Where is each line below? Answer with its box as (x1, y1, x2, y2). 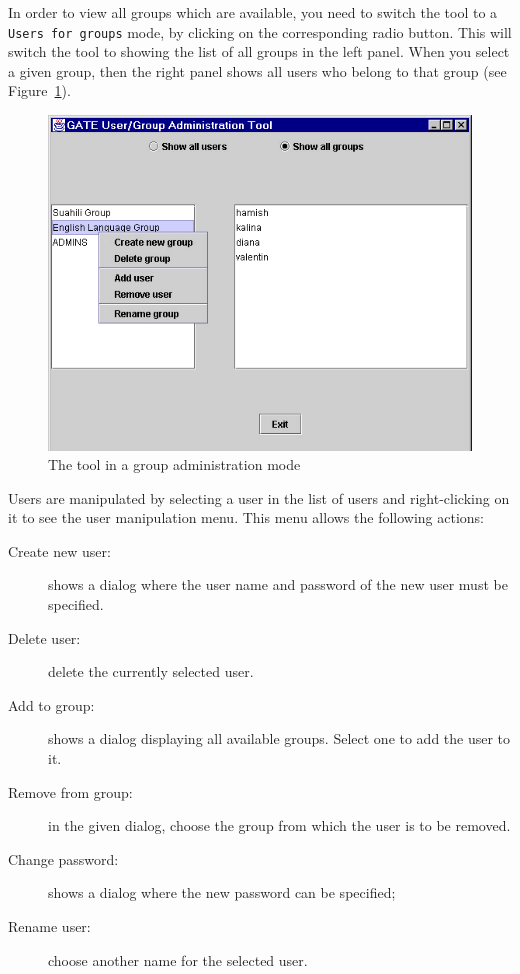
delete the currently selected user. (48, 661, 254, 682)
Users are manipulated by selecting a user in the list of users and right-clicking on (8, 487, 510, 508)
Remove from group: (8, 781, 133, 802)
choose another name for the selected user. (48, 949, 308, 970)
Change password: (8, 848, 119, 869)
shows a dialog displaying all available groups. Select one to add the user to (48, 728, 511, 749)
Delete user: (8, 627, 81, 648)
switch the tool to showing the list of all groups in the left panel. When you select (8, 41, 510, 62)
